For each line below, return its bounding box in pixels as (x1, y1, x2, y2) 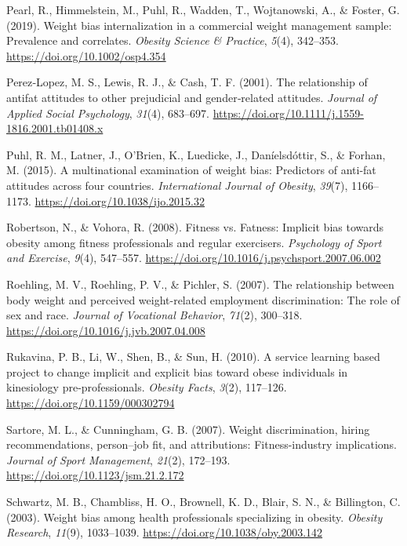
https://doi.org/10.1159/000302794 (6, 395, 175, 411)
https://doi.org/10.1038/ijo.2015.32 (35, 192, 205, 209)
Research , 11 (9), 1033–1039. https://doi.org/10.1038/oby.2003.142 (6, 524, 323, 541)
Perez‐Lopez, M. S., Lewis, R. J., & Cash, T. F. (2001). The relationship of (6, 74, 368, 90)
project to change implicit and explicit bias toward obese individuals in (6, 363, 348, 380)
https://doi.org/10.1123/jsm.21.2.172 (6, 467, 184, 483)
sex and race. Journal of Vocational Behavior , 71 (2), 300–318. (6, 307, 303, 323)
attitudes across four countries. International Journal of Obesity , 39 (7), (6, 177, 348, 193)
